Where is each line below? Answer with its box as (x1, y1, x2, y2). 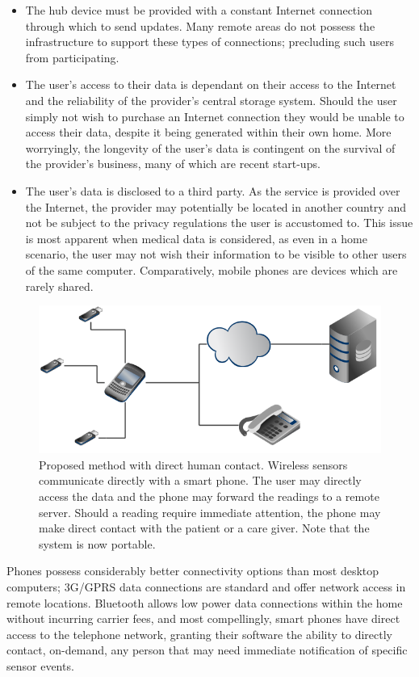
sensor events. (6, 657, 74, 674)
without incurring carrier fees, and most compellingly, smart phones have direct (6, 610, 400, 627)
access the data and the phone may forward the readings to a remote (39, 487, 379, 504)
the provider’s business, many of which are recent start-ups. (25, 155, 321, 172)
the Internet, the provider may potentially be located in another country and (25, 198, 406, 215)
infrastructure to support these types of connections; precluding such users (25, 33, 395, 50)
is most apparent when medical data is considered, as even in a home (25, 229, 367, 246)
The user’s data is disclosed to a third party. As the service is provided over (25, 182, 400, 199)
